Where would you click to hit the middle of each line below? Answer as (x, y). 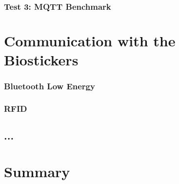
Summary (37, 172)
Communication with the (90, 41)
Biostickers (41, 60)
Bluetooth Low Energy (50, 86)
